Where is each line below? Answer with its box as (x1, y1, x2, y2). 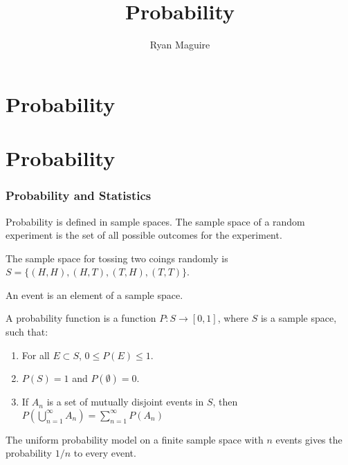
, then (212, 394, 238, 409)
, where (217, 311, 249, 325)
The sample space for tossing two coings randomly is (6, 250, 228, 265)
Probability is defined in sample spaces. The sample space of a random (6, 214, 305, 228)
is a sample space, (260, 311, 337, 325)
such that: (6, 325, 48, 339)
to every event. (73, 446, 136, 460)
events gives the (275, 432, 342, 446)
